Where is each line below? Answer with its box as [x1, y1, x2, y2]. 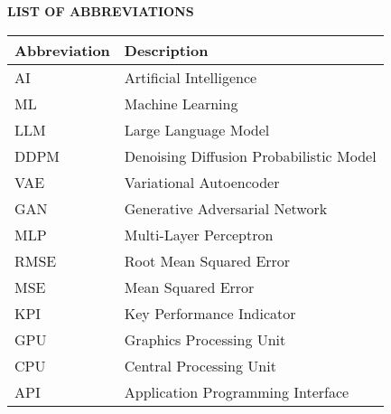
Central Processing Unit [124, 354, 276, 376]
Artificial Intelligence [124, 66, 257, 88]
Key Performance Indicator [124, 302, 296, 324]
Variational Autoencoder [124, 171, 280, 193]
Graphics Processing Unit [124, 328, 286, 350]
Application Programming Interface [124, 381, 349, 402]
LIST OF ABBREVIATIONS [7, 2, 194, 20]
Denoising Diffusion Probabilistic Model [124, 145, 377, 166]
